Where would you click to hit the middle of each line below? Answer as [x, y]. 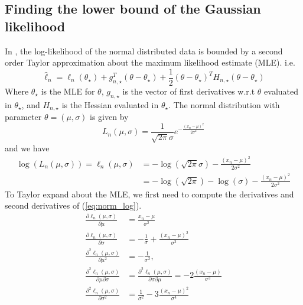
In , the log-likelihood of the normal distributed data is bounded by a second [144, 51]
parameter [23, 117]
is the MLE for [68, 91]
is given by [109, 117]
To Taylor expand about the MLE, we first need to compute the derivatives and [149, 194]
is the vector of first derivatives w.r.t [189, 91]
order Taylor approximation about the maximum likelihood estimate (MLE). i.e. [150, 62]
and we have [27, 148]
